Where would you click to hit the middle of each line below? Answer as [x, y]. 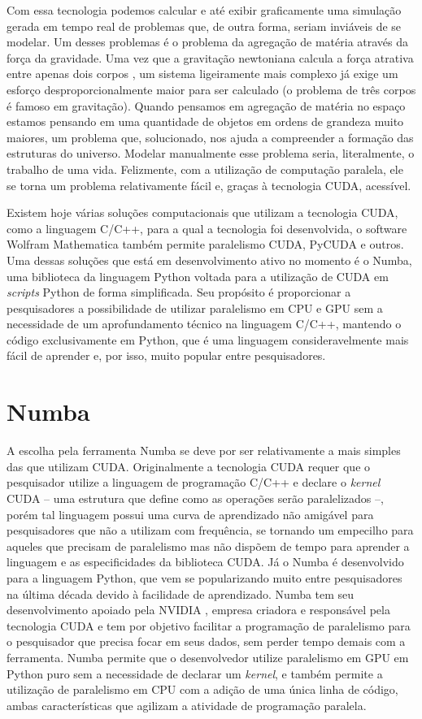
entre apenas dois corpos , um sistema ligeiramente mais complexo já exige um [202, 74]
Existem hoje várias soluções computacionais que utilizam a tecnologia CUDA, [202, 212]
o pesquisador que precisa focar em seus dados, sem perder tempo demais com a [206, 641]
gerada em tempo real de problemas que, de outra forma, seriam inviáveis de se [204, 26]
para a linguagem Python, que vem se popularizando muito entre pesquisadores [204, 577]
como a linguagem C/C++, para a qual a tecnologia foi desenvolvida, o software [207, 228]
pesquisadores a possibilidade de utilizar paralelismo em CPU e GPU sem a [195, 308]
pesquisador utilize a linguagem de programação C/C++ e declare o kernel [194, 482]
